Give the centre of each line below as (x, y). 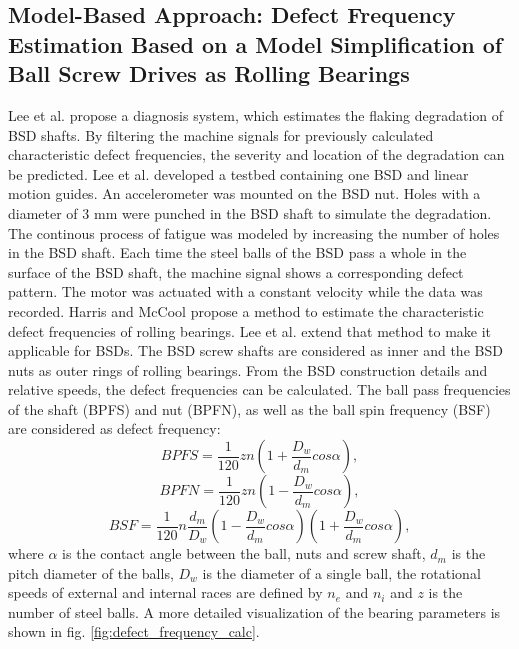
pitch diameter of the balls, (91, 572)
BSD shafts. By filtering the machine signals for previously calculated (221, 134)
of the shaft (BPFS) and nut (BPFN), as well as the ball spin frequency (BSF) (249, 408)
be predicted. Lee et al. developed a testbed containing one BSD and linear (238, 173)
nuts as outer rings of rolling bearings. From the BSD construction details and (248, 369)
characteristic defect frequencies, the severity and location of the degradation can (256, 154)
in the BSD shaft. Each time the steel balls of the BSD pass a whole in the (237, 252)
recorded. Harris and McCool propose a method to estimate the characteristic (246, 310)
